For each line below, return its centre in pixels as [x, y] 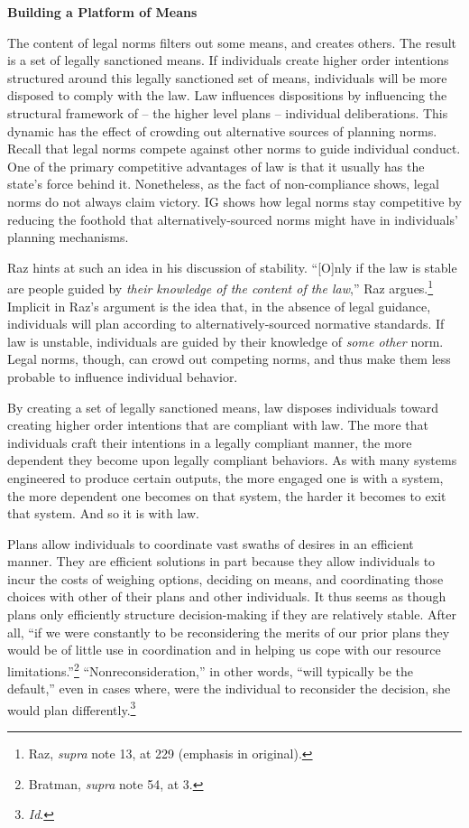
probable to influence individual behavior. [123, 376]
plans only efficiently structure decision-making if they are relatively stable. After [232, 614]
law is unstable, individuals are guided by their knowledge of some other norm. [225, 341]
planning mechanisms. [68, 237]
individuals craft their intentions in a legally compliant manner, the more [210, 442]
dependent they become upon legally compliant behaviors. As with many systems [232, 460]
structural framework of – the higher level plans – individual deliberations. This [228, 112]
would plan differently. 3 [72, 708]
